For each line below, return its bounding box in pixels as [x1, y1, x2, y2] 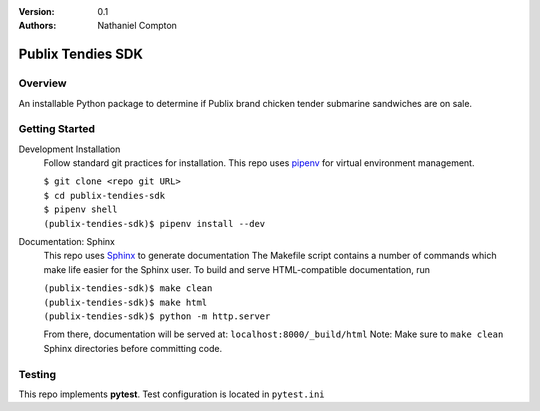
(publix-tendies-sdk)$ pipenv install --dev [43, 218, 266, 229]
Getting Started [18, 122, 95, 136]
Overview [18, 76, 67, 90]
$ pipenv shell [43, 204, 119, 215]
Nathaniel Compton [97, 20, 177, 32]
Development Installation [18, 143, 121, 155]
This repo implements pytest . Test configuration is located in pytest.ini [18, 388, 325, 400]
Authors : [18, 20, 57, 32]
